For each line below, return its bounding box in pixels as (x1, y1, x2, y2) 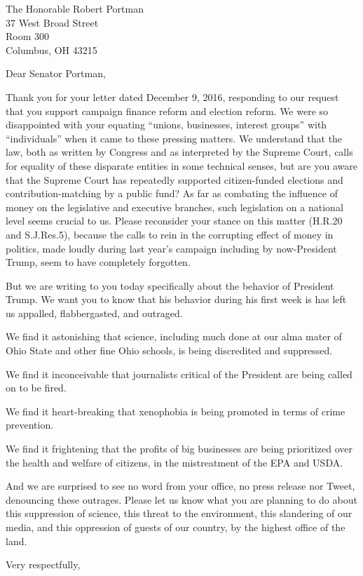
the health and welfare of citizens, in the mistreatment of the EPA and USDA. (6, 455, 343, 469)
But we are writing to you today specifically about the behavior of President (6, 278, 334, 293)
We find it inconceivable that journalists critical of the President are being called (6, 366, 352, 381)
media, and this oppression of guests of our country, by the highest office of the (6, 520, 345, 534)
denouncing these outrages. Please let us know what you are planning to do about (6, 492, 357, 507)
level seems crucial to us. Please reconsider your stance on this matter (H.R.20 (6, 213, 343, 228)
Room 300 (6, 29, 50, 43)
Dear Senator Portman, (6, 66, 106, 81)
